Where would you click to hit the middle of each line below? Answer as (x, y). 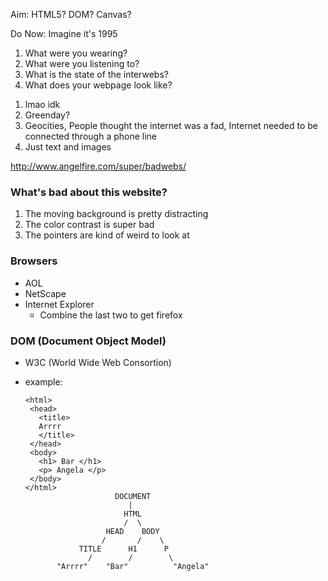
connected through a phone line (91, 136)
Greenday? (47, 115)
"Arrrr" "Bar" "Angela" (133, 566)
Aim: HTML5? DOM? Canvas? (71, 14)
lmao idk (42, 104)
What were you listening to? (82, 63)
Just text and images (68, 147)
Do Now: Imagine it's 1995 (64, 33)
